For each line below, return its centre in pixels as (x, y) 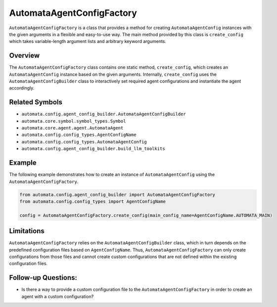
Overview (24, 56)
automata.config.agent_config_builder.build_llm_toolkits (93, 149)
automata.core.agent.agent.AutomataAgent (72, 128)
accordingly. (22, 88)
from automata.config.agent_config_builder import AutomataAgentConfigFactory (117, 195)
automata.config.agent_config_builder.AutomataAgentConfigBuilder (104, 114)
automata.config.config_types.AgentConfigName (79, 135)
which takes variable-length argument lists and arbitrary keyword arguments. (88, 42)
